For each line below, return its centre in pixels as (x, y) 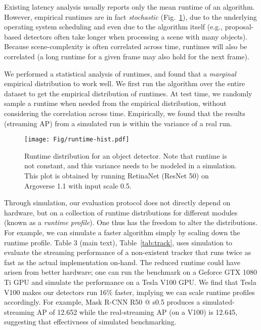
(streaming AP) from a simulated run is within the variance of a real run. (118, 123)
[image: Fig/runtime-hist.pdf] (77, 140)
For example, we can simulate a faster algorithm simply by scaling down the (122, 232)
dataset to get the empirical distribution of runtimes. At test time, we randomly (128, 93)
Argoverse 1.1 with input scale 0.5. (78, 185)
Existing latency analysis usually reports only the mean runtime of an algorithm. (129, 7)
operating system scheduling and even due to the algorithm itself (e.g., (114, 27)
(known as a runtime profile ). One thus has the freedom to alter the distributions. (131, 222)
